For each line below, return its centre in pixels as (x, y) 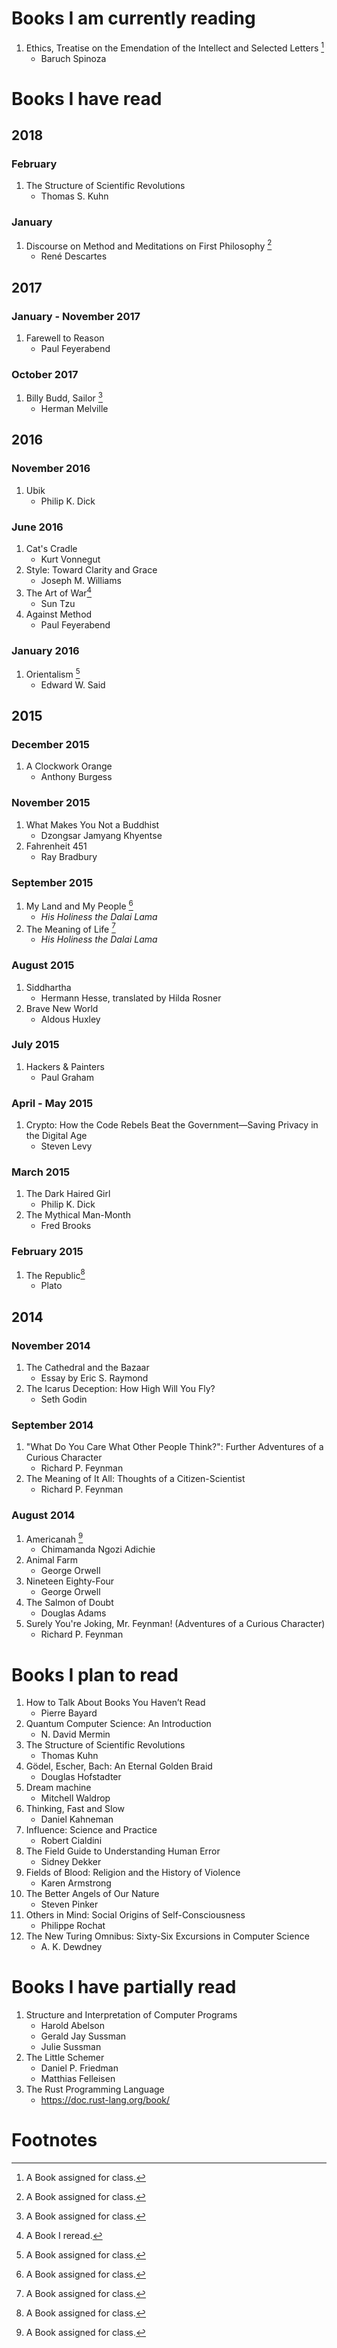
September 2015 (52, 882)
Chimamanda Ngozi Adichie (98, 1549)
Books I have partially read (124, 1987)
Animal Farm (52, 1560)
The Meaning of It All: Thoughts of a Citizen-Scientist (135, 1479)
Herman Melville (74, 409)
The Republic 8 (55, 1274)
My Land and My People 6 (79, 905)
